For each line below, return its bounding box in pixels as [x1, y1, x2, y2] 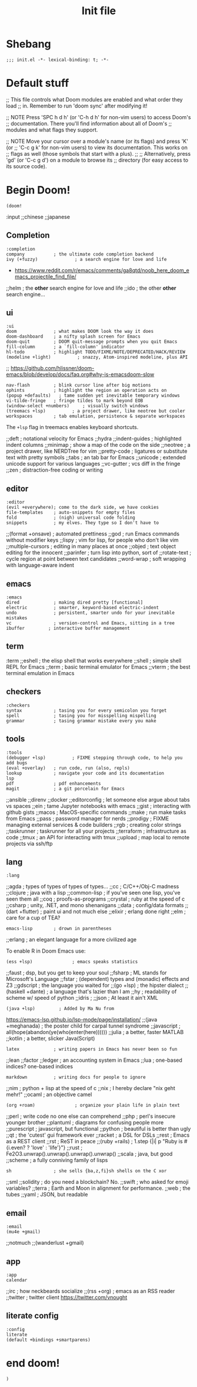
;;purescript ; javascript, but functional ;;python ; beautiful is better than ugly [6, 1126, 191, 1133]
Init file [81, 4, 116, 18]
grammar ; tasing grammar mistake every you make [6, 718, 157, 724]
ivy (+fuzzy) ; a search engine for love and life [6, 256, 167, 262]
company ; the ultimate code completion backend [6, 251, 154, 257]
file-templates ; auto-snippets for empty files [6, 509, 135, 516]
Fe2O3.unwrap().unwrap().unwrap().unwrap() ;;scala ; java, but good [6, 1150, 173, 1157]
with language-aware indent [6, 562, 75, 569]
